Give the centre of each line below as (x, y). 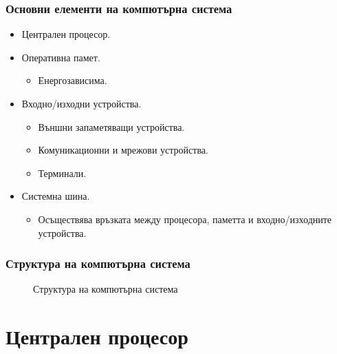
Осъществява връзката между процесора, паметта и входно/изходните (185, 219)
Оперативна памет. (61, 57)
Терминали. (62, 173)
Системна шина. (56, 196)
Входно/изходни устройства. (81, 103)
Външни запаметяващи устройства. (111, 126)
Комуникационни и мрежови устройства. (123, 150)
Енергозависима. (73, 80)
